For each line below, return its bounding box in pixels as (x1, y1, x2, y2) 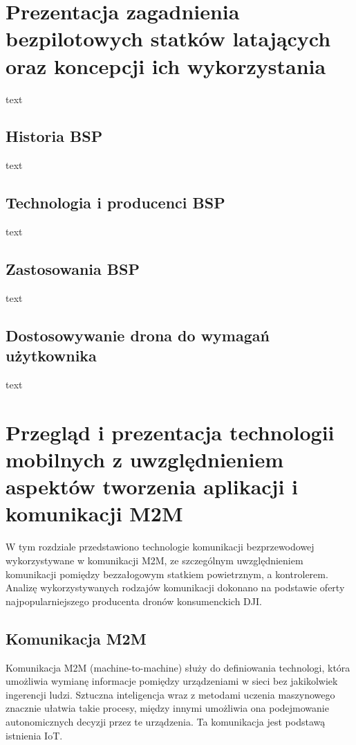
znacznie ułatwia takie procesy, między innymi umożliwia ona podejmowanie (6, 701, 329, 715)
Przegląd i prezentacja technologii (6, 418, 335, 446)
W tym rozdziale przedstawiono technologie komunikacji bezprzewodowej (6, 539, 315, 554)
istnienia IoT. (6, 728, 63, 742)
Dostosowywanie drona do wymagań (6, 324, 270, 345)
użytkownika (6, 345, 97, 366)
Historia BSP (6, 125, 103, 147)
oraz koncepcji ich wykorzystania (6, 51, 326, 80)
